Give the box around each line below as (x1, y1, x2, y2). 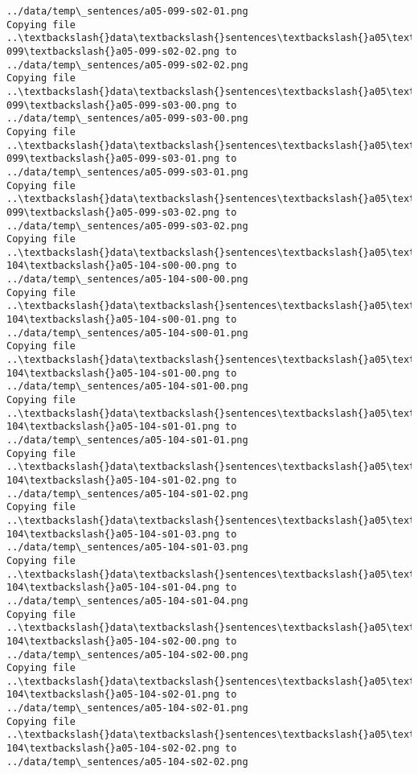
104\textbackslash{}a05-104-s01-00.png (6, 367, 219, 379)
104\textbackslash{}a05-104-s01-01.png (6, 421, 219, 433)
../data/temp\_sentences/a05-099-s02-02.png (6, 59, 248, 71)
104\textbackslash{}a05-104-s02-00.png (6, 635, 219, 647)
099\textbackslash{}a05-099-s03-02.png (6, 206, 219, 218)
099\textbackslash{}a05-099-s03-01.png (6, 153, 219, 165)
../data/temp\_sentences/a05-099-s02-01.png (6, 6, 248, 17)
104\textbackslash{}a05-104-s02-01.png (6, 689, 219, 701)
